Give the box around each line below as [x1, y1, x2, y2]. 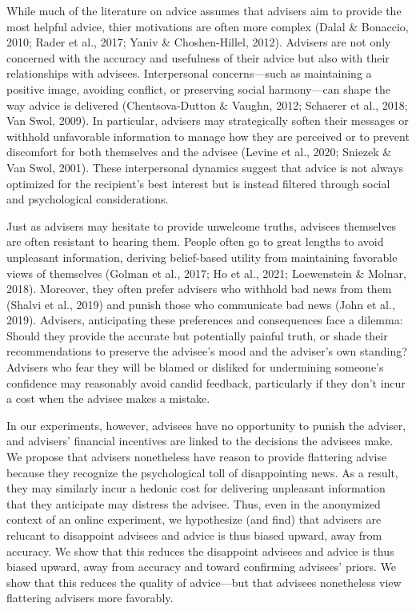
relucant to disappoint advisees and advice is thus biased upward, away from [6, 527, 382, 543]
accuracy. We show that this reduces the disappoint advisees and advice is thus [6, 542, 394, 559]
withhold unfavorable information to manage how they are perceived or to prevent [6, 127, 410, 144]
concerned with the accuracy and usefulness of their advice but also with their [6, 49, 390, 66]
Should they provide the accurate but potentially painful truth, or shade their [6, 327, 388, 344]
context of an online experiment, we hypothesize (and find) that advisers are [6, 511, 382, 528]
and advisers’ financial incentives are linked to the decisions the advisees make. [6, 432, 394, 449]
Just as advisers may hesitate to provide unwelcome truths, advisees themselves [6, 217, 397, 234]
